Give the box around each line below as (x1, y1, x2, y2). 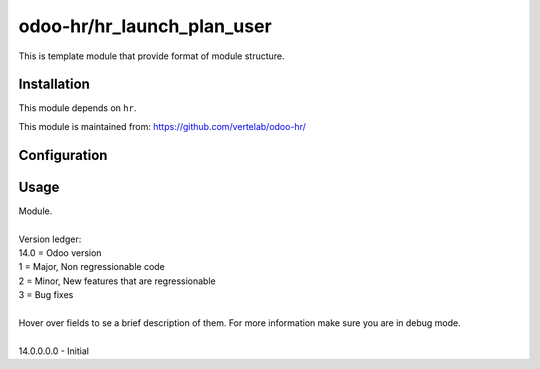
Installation (18, 76, 90, 93)
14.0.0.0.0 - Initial (18, 345, 90, 357)
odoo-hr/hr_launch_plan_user (18, 15, 272, 37)
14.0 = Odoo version (18, 246, 102, 259)
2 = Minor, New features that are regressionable (18, 275, 216, 287)
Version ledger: (18, 233, 82, 245)
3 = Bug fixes (18, 289, 74, 301)
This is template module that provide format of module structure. (18, 50, 285, 62)
